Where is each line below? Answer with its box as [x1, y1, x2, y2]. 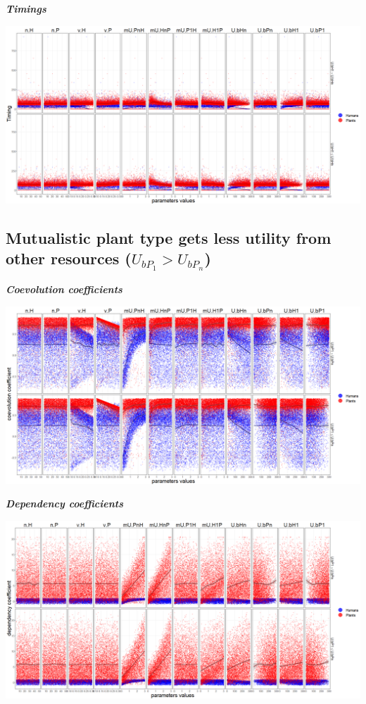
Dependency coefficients [6, 496, 123, 511]
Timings [6, 1, 46, 16]
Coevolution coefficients [6, 282, 122, 297]
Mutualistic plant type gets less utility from [6, 226, 332, 248]
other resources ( [6, 247, 132, 268]
